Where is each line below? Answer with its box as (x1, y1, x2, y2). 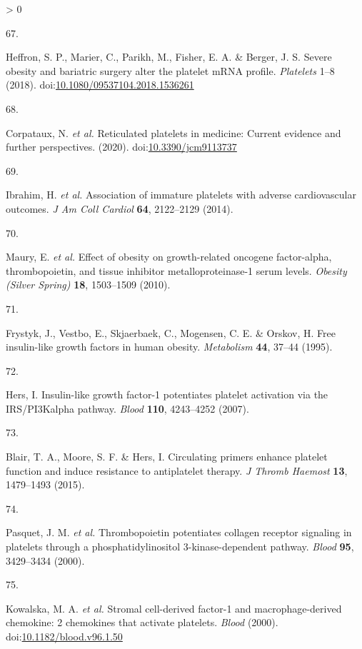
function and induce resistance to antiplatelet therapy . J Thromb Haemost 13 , (6, 463, 348, 478)
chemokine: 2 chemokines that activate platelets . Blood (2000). (6, 615, 278, 630)
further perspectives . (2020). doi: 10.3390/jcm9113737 (6, 139, 237, 154)
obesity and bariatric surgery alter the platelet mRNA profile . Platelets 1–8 (6, 63, 335, 78)
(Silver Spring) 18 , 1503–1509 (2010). (6, 277, 171, 292)
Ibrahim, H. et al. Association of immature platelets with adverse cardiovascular (6, 187, 357, 202)
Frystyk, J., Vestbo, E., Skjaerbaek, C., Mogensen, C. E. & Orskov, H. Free (6, 325, 336, 340)
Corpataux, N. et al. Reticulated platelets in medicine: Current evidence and (6, 125, 341, 140)
